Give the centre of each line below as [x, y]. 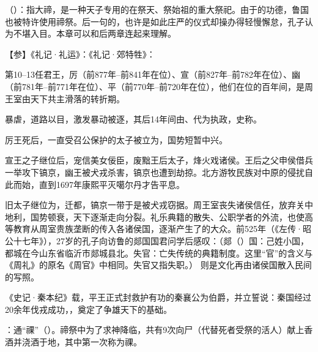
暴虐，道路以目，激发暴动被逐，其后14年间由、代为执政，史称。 [133, 119]
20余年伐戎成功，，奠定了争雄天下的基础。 [88, 309]
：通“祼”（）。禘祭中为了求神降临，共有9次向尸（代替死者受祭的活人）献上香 [159, 330]
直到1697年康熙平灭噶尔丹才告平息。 [112, 184]
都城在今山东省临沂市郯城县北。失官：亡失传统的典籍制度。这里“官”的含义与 [159, 253]
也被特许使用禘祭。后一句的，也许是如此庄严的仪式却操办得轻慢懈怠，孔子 [155, 21]
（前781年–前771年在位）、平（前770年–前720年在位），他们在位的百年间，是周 [159, 86]
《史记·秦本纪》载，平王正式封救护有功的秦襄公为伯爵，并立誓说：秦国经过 [158, 297]
